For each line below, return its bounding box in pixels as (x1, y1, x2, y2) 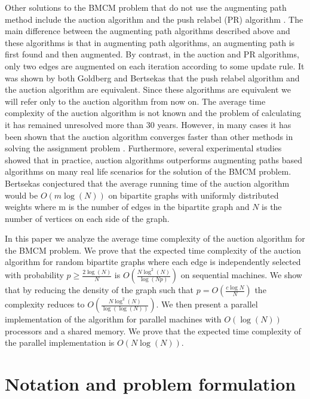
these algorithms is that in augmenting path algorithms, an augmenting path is (5, 36, 295, 48)
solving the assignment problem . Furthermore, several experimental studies (5, 142, 282, 154)
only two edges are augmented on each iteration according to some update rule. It (5, 59, 305, 72)
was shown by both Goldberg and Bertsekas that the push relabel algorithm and (5, 71, 300, 84)
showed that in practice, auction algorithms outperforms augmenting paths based (5, 153, 302, 166)
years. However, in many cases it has (157, 118, 291, 130)
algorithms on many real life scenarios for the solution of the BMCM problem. (5, 165, 291, 178)
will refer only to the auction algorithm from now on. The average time (5, 95, 266, 107)
